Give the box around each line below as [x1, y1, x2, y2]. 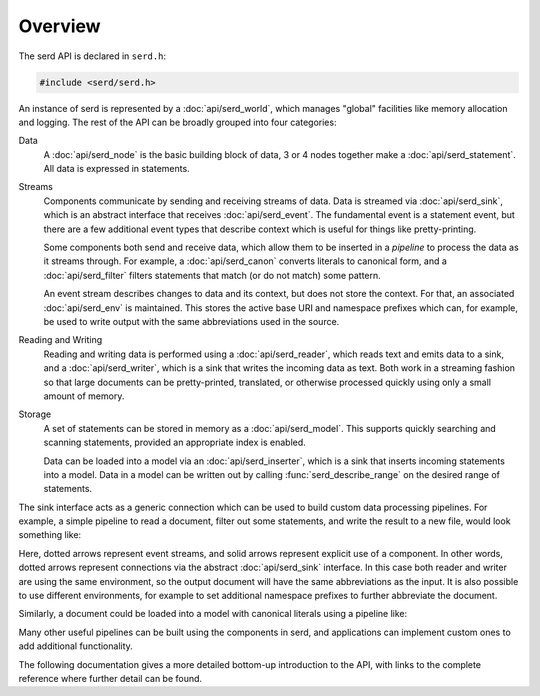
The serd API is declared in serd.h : [18, 50, 167, 62]
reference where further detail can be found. [18, 672, 203, 684]
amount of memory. [43, 390, 125, 402]
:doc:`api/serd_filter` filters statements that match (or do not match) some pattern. [43, 269, 382, 281]
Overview [18, 15, 101, 37]
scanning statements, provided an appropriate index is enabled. [43, 436, 307, 449]
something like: [18, 529, 82, 541]
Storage [18, 408, 52, 420]
